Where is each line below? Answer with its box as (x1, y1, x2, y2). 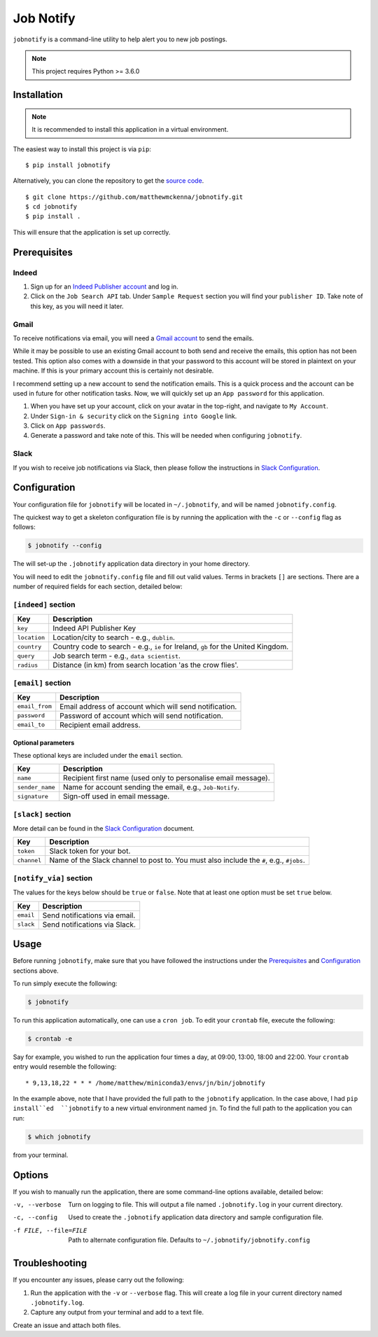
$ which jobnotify (27, 1132, 91, 1141)
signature (17, 792, 49, 800)
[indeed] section (13, 600, 76, 609)
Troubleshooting (13, 1257, 87, 1269)
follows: (13, 522, 36, 532)
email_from (17, 702, 52, 710)
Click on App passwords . (30, 422, 106, 430)
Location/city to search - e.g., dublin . (52, 632, 175, 642)
